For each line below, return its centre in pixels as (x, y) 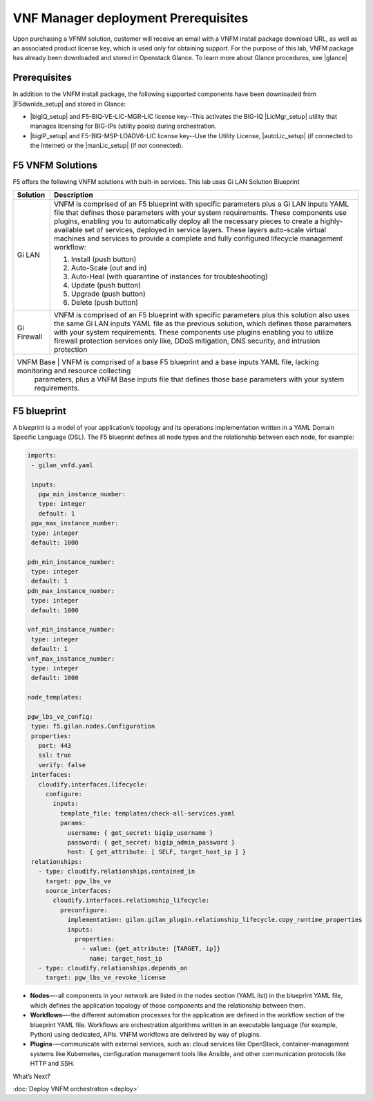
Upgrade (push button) (108, 294)
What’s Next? (32, 1076)
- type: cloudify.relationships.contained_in (117, 872)
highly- (332, 221)
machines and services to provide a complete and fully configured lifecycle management (198, 238)
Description (73, 195)
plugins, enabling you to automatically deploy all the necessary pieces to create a (186, 221)
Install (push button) (104, 259)
